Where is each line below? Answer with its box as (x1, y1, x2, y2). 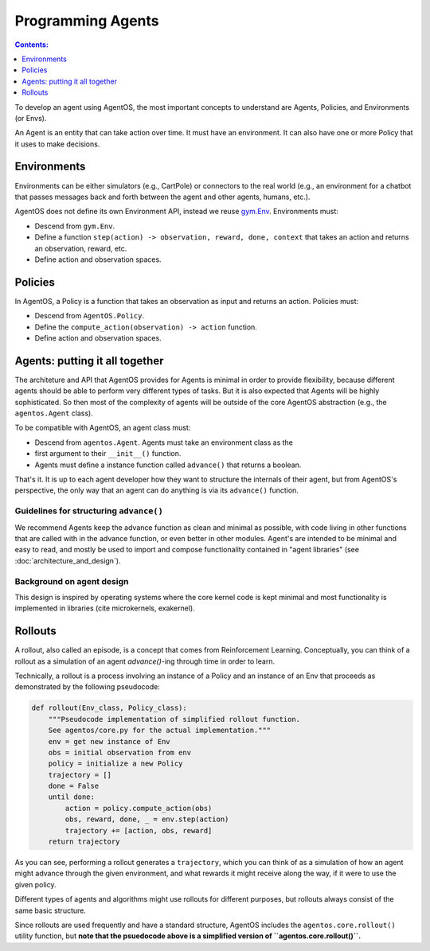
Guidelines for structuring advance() (14, 505, 163, 516)
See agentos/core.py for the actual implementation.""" (48, 726, 272, 735)
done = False (48, 781, 100, 791)
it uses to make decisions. (14, 139, 100, 149)
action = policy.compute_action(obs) (64, 804, 213, 813)
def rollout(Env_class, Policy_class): (31, 704, 187, 712)
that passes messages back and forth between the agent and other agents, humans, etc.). (14, 192, 311, 201)
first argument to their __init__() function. (34, 449, 182, 458)
